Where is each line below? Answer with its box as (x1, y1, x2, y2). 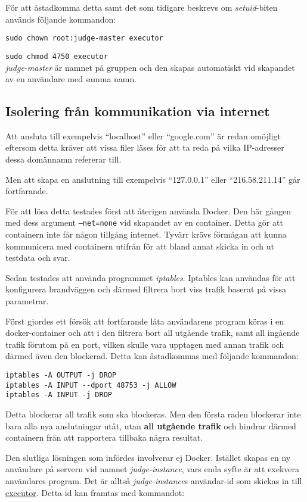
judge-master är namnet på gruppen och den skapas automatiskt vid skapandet (5, 61, 295, 73)
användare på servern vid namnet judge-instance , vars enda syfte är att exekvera (5, 463, 300, 475)
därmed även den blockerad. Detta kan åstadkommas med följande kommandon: (5, 350, 299, 362)
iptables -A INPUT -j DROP (5, 391, 112, 400)
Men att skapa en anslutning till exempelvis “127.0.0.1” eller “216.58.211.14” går (5, 173, 300, 185)
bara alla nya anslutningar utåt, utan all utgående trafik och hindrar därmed (5, 419, 296, 432)
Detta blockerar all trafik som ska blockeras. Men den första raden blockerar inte (5, 408, 301, 420)
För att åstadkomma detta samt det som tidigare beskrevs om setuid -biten (5, 1, 278, 13)
